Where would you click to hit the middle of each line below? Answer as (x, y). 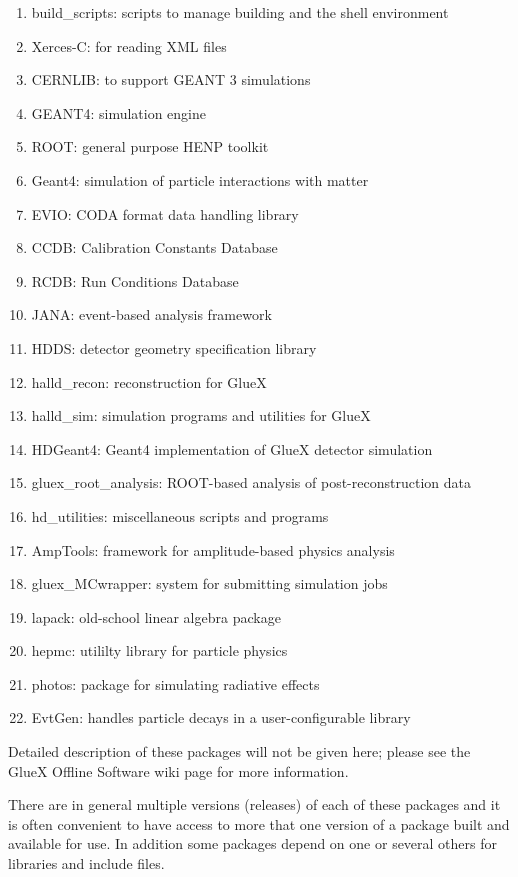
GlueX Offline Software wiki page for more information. (178, 770)
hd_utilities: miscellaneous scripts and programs (180, 515)
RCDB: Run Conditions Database (135, 280)
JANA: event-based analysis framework (151, 314)
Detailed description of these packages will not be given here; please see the (239, 751)
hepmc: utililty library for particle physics (159, 650)
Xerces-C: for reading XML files (129, 45)
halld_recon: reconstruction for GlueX (149, 381)
